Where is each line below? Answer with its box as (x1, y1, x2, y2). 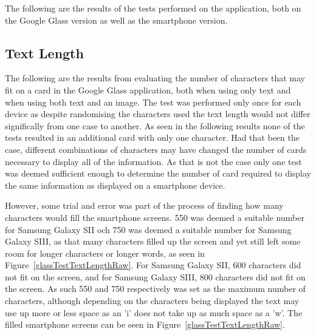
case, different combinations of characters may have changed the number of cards (5, 143, 307, 155)
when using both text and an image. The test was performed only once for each (5, 95, 301, 108)
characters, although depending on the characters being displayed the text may (5, 294, 300, 307)
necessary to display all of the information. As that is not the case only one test (5, 155, 302, 167)
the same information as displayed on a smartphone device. (5, 178, 225, 191)
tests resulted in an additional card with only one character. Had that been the (5, 131, 300, 144)
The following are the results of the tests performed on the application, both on (5, 2, 301, 14)
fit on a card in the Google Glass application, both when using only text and (5, 83, 291, 96)
